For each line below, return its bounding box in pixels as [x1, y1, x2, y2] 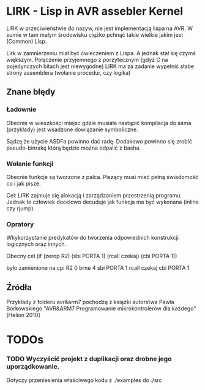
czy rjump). [6, 204, 35, 212]
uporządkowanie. [6, 362, 60, 371]
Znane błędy [6, 87, 56, 97]
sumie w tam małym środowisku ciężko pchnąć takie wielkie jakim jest [6, 31, 184, 38]
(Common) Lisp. [6, 37, 47, 45]
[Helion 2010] [6, 312, 41, 319]
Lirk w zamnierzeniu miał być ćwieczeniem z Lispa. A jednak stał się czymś [6, 49, 196, 56]
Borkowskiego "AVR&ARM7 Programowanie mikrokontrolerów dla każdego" [6, 305, 196, 312]
